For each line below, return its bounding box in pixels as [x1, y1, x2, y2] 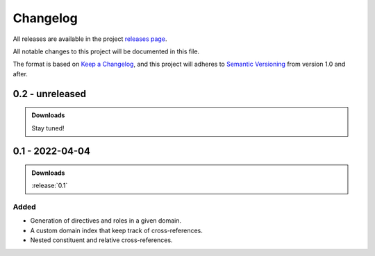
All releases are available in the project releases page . [12, 35, 167, 43]
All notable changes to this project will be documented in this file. [12, 47, 200, 56]
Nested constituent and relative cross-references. [30, 236, 173, 244]
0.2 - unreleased [12, 87, 87, 100]
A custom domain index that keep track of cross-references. [30, 226, 203, 234]
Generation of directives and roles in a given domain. [30, 216, 182, 225]
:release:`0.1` [31, 181, 68, 190]
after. [12, 69, 28, 78]
